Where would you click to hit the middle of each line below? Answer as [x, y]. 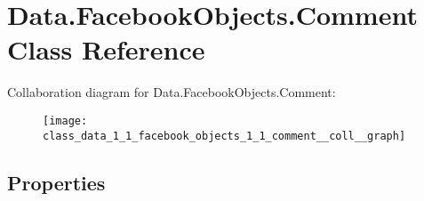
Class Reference [106, 49]
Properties [56, 182]
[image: [65, 121]
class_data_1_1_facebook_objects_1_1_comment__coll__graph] [224, 136]
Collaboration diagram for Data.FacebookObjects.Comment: [172, 92]
